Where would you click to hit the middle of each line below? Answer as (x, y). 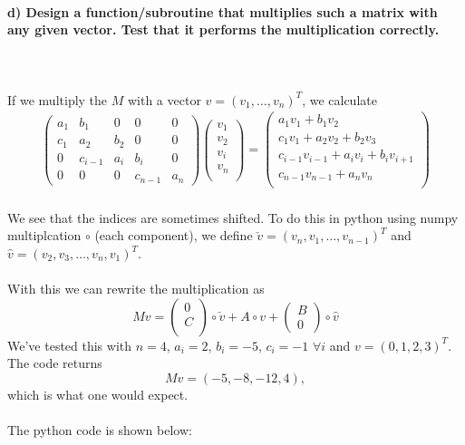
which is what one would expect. (98, 394)
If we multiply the (58, 99)
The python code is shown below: (100, 430)
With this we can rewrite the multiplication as (136, 289)
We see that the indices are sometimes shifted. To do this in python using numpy (233, 217)
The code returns (55, 363)
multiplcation (44, 235)
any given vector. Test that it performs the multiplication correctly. (223, 29)
